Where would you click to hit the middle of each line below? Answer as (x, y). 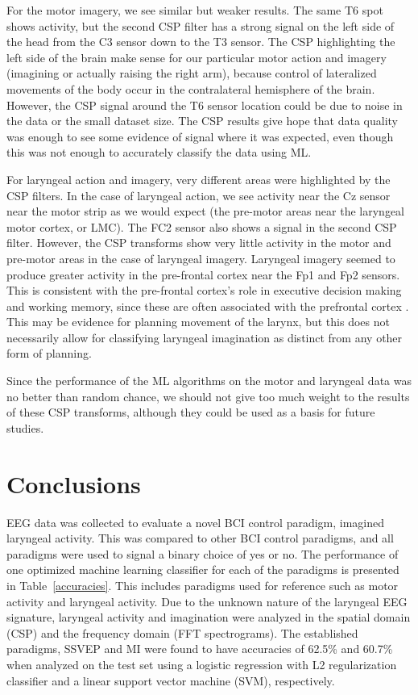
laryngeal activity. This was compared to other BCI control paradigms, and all (200, 538)
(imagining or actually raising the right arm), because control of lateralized (192, 73)
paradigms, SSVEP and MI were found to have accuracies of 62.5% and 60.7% (200, 649)
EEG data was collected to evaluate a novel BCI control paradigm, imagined (196, 522)
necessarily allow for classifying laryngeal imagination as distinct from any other (205, 337)
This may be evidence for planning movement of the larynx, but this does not (198, 322)
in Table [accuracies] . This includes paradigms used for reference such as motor (203, 585)
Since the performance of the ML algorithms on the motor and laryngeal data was (209, 381)
